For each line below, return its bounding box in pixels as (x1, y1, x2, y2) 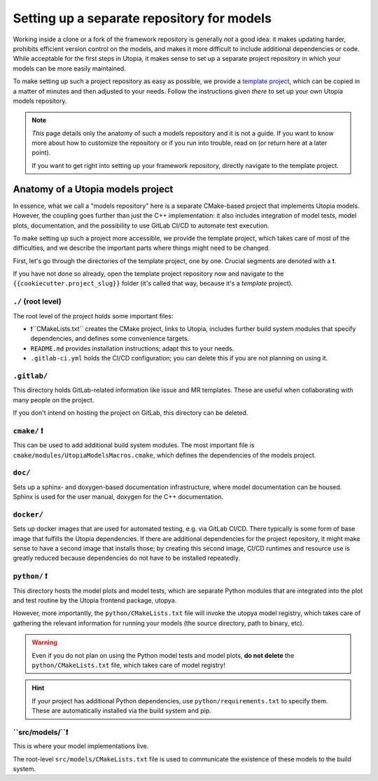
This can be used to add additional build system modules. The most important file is (13, 441, 255, 449)
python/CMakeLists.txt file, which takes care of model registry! (31, 661, 225, 669)
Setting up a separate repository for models (13, 10, 272, 26)
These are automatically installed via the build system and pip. (31, 707, 211, 715)
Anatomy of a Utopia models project (13, 183, 174, 195)
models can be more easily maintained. (13, 64, 126, 73)
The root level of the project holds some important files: (13, 311, 174, 320)
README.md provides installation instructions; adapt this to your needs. (30, 344, 234, 353)
